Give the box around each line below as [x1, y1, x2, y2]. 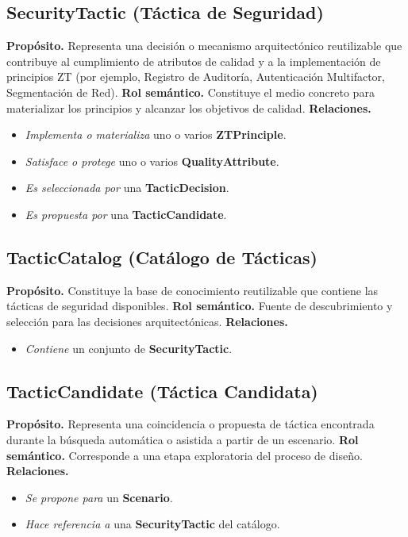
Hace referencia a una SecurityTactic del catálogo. [25, 516, 280, 532]
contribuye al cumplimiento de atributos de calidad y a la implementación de [6, 52, 381, 69]
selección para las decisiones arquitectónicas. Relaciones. [6, 313, 288, 329]
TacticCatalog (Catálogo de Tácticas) [6, 244, 318, 269]
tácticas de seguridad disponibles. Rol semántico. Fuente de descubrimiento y [6, 297, 393, 314]
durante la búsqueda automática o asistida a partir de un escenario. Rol [6, 431, 359, 447]
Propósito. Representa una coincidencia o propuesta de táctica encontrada [6, 416, 375, 432]
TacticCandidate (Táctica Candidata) [6, 378, 318, 403]
